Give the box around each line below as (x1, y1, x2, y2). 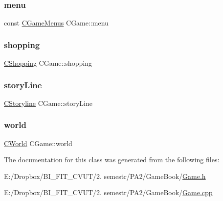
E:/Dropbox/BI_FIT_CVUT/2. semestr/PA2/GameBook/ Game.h (4, 171, 206, 181)
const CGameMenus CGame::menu (4, 18, 109, 28)
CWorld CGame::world (4, 138, 72, 148)
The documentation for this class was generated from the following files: (4, 154, 220, 165)
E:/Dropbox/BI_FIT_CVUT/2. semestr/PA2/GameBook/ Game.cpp (4, 187, 213, 198)
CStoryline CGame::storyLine (4, 98, 92, 108)
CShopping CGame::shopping (4, 58, 92, 68)
